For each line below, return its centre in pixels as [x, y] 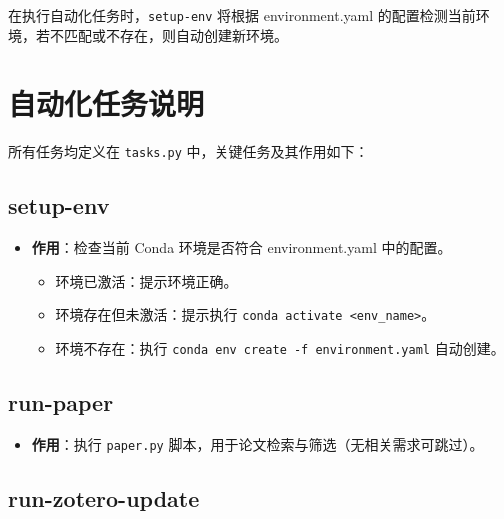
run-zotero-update [104, 497]
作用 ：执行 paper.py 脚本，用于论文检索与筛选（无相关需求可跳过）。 [257, 443]
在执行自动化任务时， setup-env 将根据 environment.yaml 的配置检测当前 [242, 15]
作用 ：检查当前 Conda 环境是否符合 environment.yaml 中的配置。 [241, 247]
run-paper [61, 402]
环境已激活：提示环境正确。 [146, 280]
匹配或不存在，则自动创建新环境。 [175, 34]
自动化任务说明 [106, 103]
